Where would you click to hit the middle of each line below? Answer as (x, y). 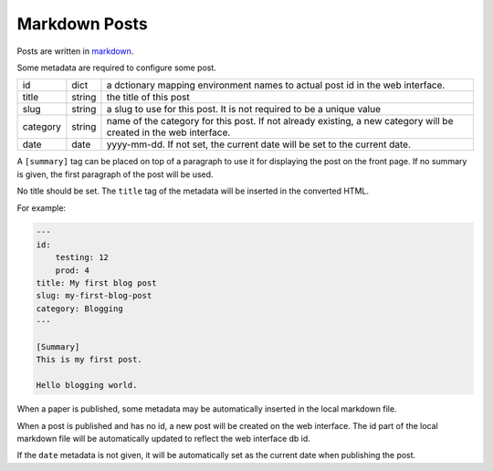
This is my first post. (89, 360)
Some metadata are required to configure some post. (116, 68)
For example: (42, 208)
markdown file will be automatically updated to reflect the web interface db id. (163, 438)
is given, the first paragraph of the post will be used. (115, 174)
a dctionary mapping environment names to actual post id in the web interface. (276, 85)
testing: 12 (82, 257)
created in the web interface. (168, 132)
